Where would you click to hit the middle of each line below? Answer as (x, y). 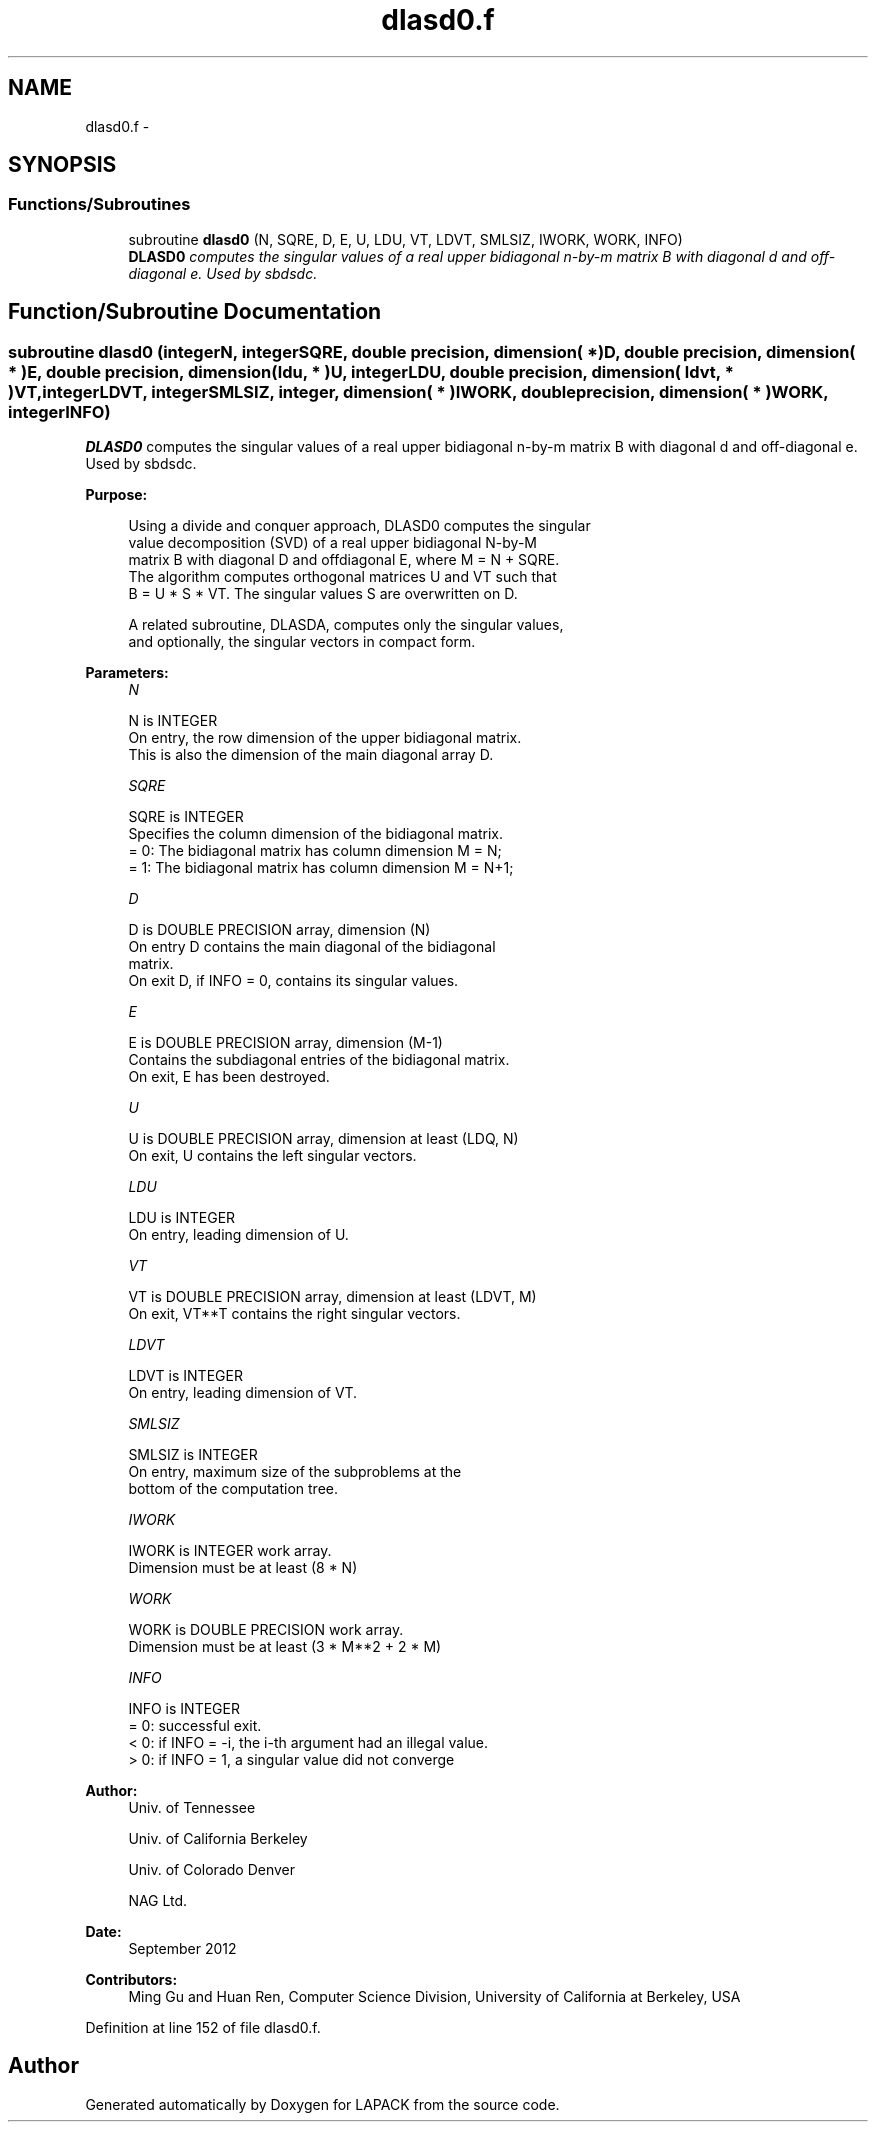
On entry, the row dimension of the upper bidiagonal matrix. (325, 738)
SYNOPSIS (62, 165)
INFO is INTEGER (184, 1709)
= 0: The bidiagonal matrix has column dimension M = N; (315, 851)
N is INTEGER (173, 721)
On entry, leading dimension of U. (238, 1235)
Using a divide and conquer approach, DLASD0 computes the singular (359, 526)
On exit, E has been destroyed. (229, 1077)
